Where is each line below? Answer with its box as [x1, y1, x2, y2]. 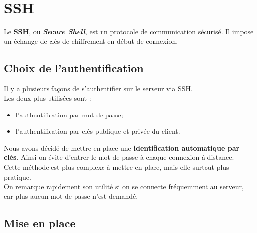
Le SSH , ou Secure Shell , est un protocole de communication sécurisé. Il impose [4, 26, 254, 37]
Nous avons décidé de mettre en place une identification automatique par [4, 142, 240, 153]
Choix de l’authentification [4, 60, 144, 75]
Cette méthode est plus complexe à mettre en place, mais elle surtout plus [4, 162, 229, 172]
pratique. [4, 171, 31, 182]
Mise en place [4, 215, 76, 230]
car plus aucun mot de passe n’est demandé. [4, 191, 138, 201]
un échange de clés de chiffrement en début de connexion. [4, 36, 178, 46]
